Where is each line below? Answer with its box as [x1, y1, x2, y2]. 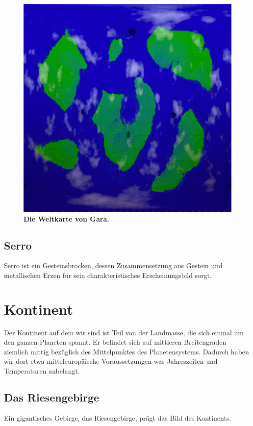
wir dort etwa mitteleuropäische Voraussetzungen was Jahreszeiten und [4, 356, 218, 366]
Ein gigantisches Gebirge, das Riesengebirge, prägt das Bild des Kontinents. [4, 412, 231, 423]
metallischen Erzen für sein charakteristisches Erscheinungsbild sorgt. [4, 270, 212, 280]
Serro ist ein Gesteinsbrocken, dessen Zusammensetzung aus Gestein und [4, 260, 223, 271]
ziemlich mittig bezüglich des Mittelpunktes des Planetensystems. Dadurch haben [4, 346, 249, 356]
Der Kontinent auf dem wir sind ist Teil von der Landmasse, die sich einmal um [4, 327, 244, 337]
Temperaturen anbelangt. [4, 366, 80, 376]
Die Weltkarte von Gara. [24, 213, 109, 224]
